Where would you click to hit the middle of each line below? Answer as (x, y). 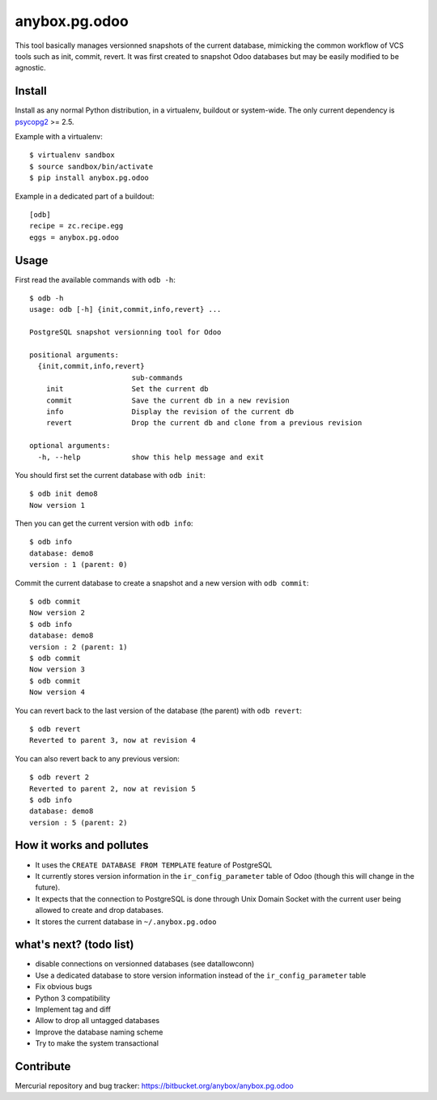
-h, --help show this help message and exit (151, 457)
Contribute (43, 1066)
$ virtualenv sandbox (72, 155)
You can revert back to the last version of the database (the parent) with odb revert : (159, 710)
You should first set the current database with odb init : (110, 475)
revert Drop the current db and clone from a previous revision (204, 423)
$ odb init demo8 (64, 494)
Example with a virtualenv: (59, 137)
